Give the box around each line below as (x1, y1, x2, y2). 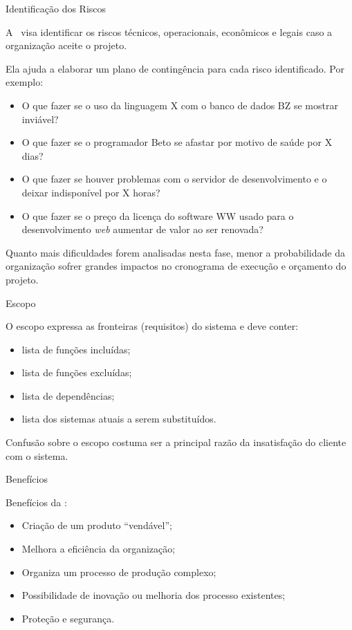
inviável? (21, 111, 59, 126)
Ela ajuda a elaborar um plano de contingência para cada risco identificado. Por (6, 61, 344, 75)
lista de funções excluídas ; (21, 365, 132, 380)
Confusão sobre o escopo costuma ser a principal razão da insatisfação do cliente (6, 435, 346, 450)
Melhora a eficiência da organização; (21, 541, 176, 556)
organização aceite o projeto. (6, 38, 127, 53)
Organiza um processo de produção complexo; (21, 564, 216, 579)
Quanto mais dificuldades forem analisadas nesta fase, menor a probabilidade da (6, 245, 345, 259)
